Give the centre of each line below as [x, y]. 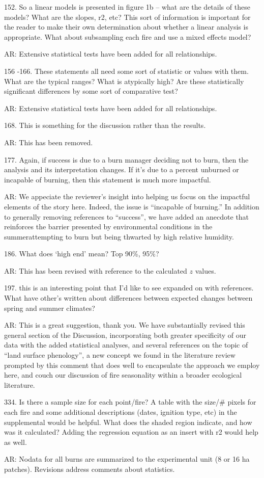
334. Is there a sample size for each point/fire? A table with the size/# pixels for [130, 402]
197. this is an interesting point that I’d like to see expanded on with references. [129, 288]
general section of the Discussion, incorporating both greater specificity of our [125, 335]
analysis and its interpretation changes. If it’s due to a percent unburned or [122, 169]
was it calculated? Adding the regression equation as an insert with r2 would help [131, 432]
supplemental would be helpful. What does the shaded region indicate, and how [128, 422]
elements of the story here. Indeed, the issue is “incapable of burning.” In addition [132, 206]
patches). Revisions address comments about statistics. [90, 469]
